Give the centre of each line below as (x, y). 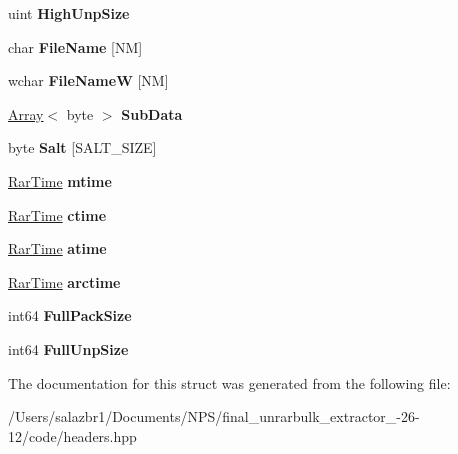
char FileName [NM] (75, 46)
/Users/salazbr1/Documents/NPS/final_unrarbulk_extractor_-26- (214, 416)
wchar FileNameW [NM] (88, 80)
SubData (152, 113)
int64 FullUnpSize (68, 348)
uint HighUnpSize (69, 13)
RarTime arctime (64, 281)
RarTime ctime (57, 214)
